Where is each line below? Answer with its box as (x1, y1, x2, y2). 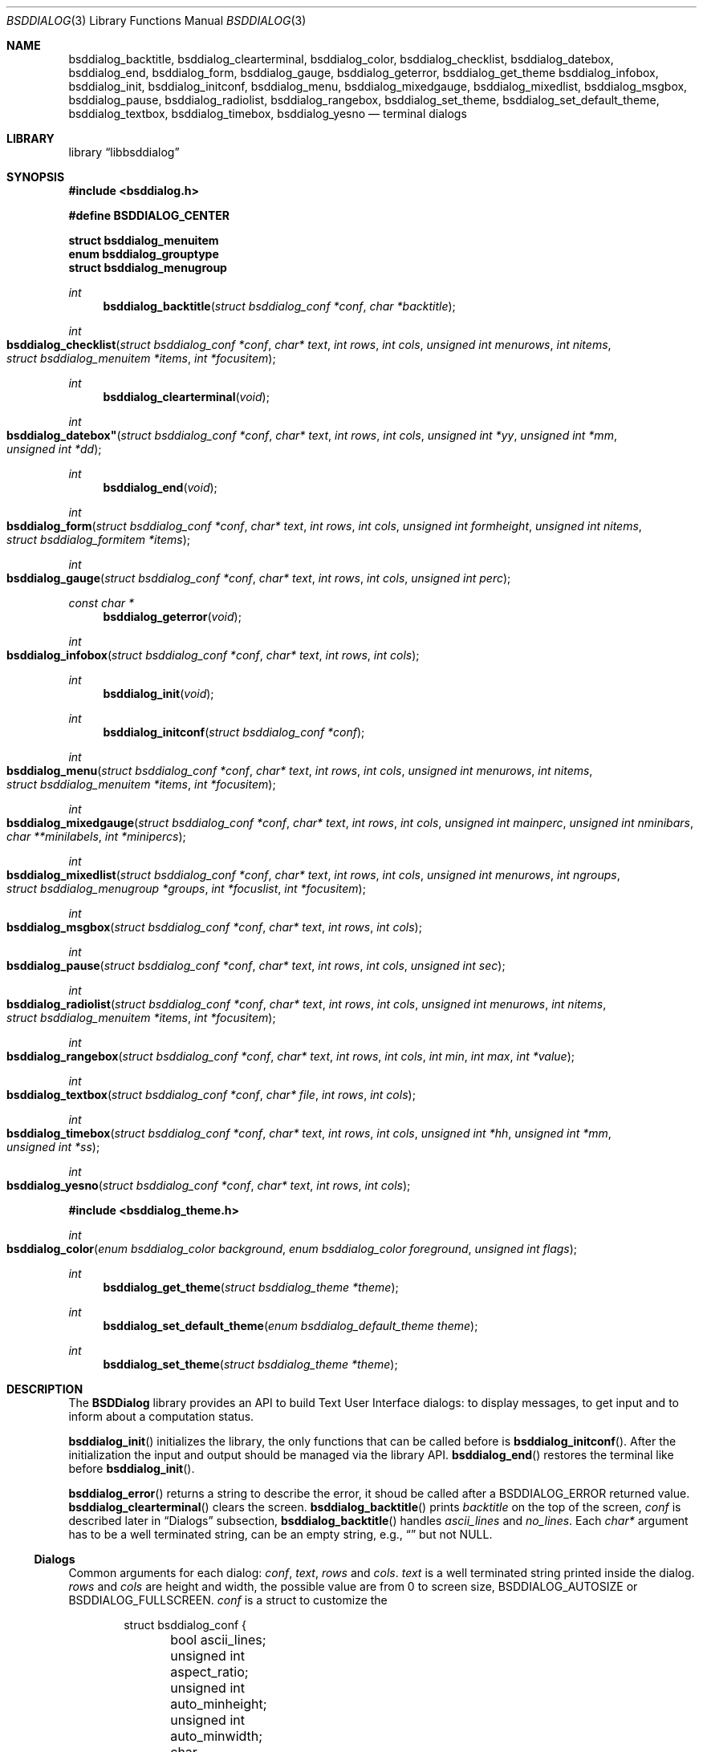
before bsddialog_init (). (68, 1462, 195, 1475)
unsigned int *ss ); (6, 1140, 100, 1154)
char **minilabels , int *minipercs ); (6, 829, 186, 843)
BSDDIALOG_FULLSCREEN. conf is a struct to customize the (68, 1593, 388, 1607)
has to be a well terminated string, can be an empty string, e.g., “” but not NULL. (68, 1527, 493, 1541)
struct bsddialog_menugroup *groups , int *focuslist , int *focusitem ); (6, 882, 366, 895)
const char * (68, 596, 135, 610)
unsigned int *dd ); (6, 442, 102, 456)
